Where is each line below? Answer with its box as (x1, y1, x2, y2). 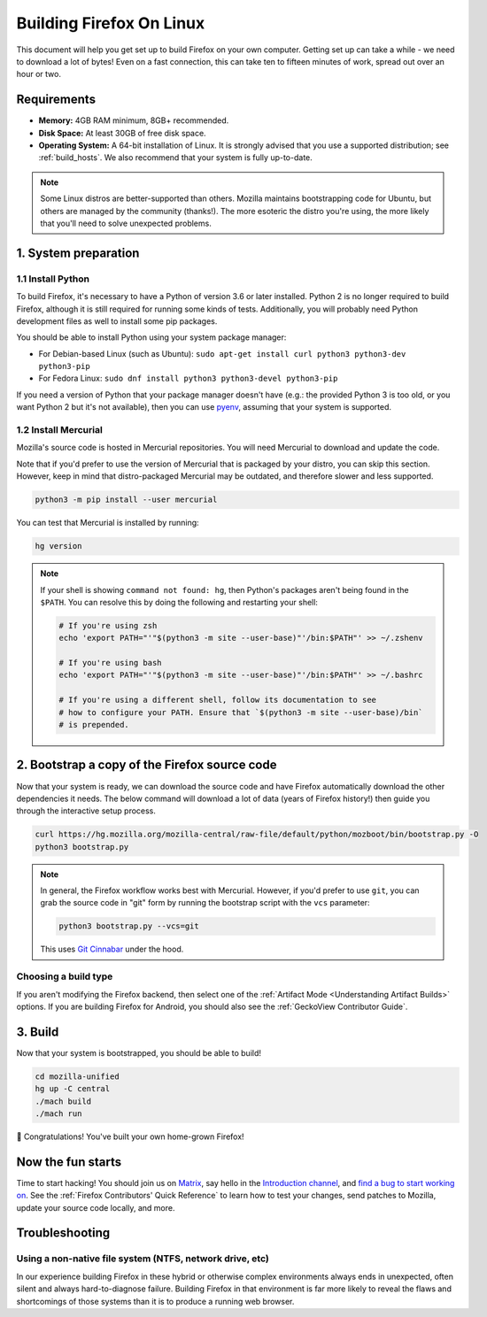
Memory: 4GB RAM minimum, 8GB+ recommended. (38, 115, 229, 126)
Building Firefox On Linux (16, 13, 205, 33)
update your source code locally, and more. (16, 1202, 175, 1213)
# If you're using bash (58, 658, 163, 668)
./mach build (35, 1096, 92, 1106)
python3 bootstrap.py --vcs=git (58, 921, 199, 931)
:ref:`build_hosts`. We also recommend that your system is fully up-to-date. (38, 152, 313, 163)
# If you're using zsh (58, 620, 158, 630)
